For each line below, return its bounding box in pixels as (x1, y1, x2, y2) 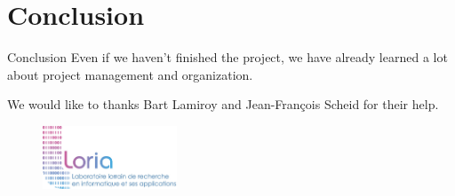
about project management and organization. (7, 65, 253, 83)
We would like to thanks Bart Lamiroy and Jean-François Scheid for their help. (7, 95, 439, 114)
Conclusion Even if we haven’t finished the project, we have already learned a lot (7, 48, 448, 67)
